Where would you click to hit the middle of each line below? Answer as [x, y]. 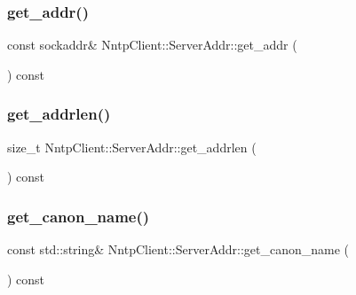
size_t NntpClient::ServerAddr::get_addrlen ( [132, 147]
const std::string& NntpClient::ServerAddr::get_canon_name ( [178, 249]
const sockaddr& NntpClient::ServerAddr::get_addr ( [152, 45]
